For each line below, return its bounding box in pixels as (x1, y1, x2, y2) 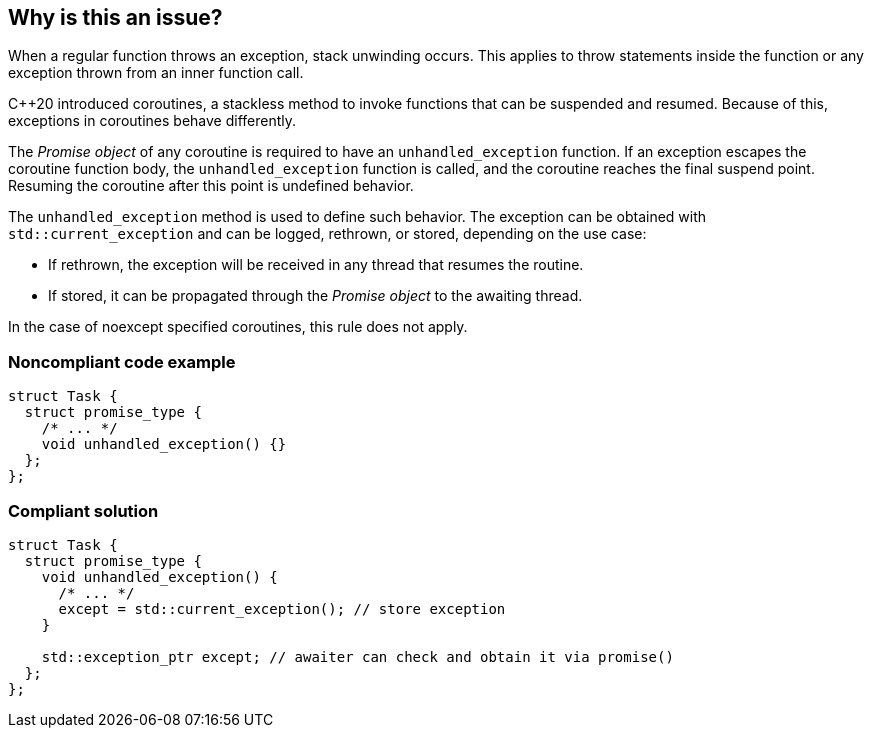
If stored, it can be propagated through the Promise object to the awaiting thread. (48, 287, 583, 305)
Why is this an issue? (8, 5, 223, 30)
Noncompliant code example (8, 351, 236, 372)
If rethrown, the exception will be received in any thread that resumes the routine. (48, 256, 584, 274)
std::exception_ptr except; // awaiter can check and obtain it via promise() (41, 648, 674, 665)
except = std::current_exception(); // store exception (58, 600, 506, 617)
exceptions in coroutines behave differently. (8, 112, 296, 130)
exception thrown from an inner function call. (8, 64, 304, 82)
